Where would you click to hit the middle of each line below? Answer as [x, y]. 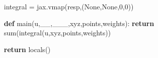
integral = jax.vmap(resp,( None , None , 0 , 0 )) [69, 6]
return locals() [27, 49]
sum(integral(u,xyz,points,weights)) [58, 33]
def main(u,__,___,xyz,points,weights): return [79, 23]
